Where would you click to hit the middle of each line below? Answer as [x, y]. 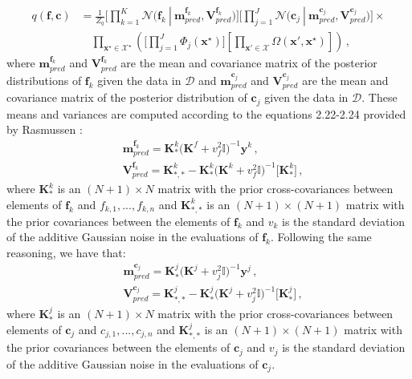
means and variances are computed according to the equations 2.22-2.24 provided [206, 113]
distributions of [44, 80]
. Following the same [321, 237]
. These [379, 97]
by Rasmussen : [45, 129]
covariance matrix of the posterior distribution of [127, 97]
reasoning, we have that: [66, 252]
